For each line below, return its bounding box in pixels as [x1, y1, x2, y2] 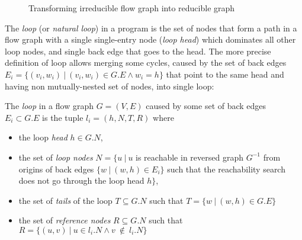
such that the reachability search [167, 162, 285, 175]
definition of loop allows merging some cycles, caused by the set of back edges [5, 56, 287, 69]
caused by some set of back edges [146, 100, 266, 112]
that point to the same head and [166, 68, 284, 80]
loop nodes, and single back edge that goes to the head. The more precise [5, 44, 271, 57]
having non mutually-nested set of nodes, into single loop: [5, 79, 214, 92]
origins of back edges [18, 162, 94, 175]
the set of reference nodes [18, 214, 111, 226]
